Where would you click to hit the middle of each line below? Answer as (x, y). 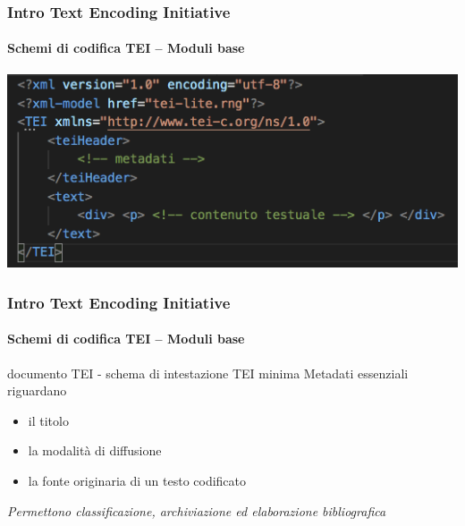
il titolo (48, 420)
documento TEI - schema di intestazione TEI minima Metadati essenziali (208, 373)
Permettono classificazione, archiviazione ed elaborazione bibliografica (197, 510)
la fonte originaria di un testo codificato (137, 480)
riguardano (37, 390)
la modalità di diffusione (95, 450)
